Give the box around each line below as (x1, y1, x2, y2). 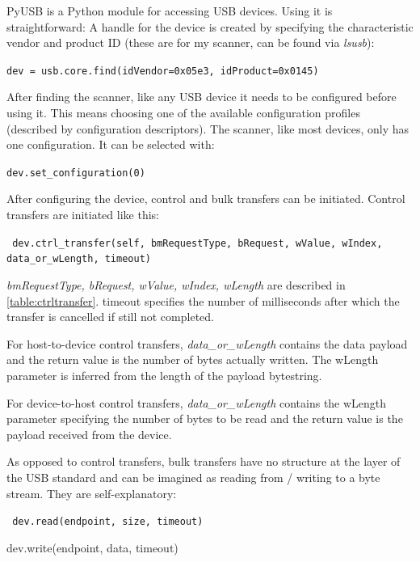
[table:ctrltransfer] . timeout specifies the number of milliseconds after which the (6, 292, 400, 309)
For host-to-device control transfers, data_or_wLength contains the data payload (6, 335, 408, 352)
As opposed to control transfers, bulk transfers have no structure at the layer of (6, 453, 401, 470)
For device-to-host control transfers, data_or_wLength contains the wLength (6, 394, 387, 411)
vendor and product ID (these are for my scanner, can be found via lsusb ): (6, 34, 375, 51)
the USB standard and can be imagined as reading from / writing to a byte (6, 468, 380, 485)
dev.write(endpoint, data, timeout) (6, 539, 178, 556)
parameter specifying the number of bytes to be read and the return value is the (6, 410, 403, 427)
